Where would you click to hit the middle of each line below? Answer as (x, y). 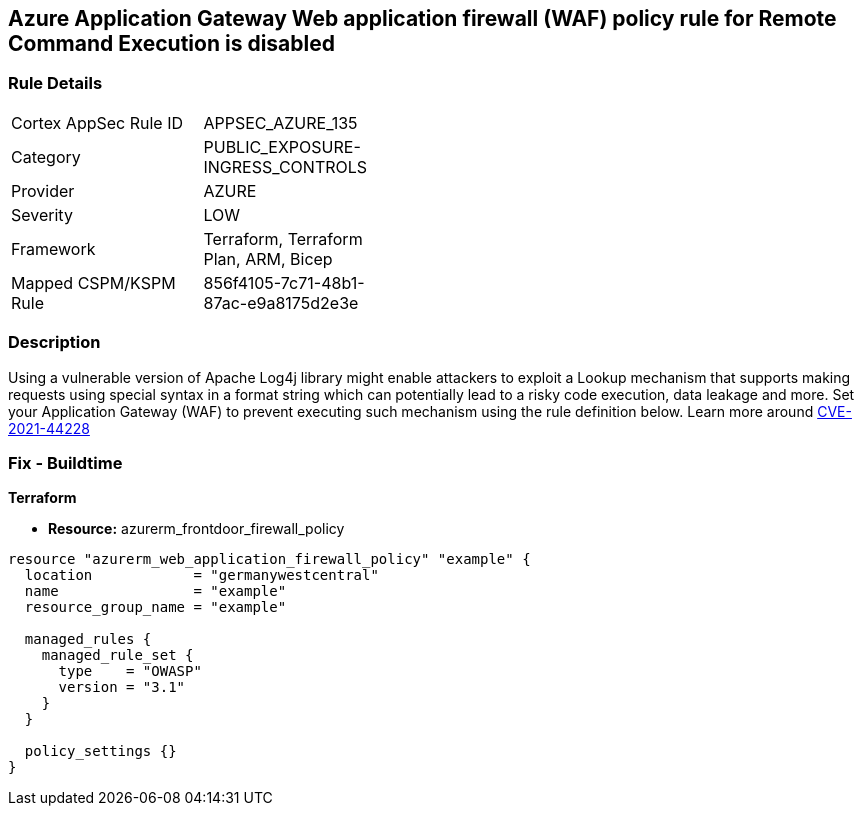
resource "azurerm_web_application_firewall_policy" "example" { (269, 559)
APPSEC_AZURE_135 (280, 122)
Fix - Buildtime (65, 462)
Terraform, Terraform (283, 238)
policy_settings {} (100, 751)
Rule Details (55, 83)
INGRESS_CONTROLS (285, 166)
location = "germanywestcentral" (201, 575)
